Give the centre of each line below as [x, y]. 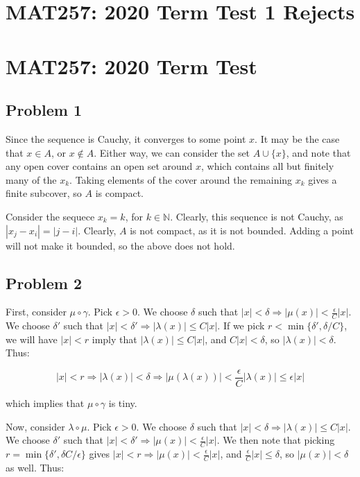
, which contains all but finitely [268, 166]
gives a [323, 179]
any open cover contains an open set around [99, 166]
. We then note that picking [276, 440]
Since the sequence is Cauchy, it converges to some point [126, 138]
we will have [32, 339]
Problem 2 [44, 283]
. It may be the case [297, 138]
